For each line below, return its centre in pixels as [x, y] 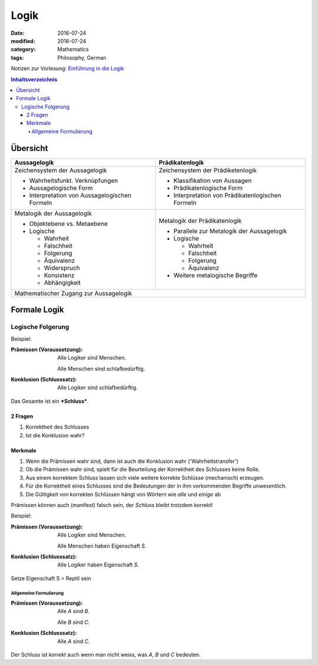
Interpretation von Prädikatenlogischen [227, 195]
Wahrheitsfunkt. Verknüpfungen [74, 180]
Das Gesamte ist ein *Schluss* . [50, 401]
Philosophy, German [82, 57]
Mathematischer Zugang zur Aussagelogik [73, 293]
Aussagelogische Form [61, 187]
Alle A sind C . [74, 641]
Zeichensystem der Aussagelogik [61, 170]
